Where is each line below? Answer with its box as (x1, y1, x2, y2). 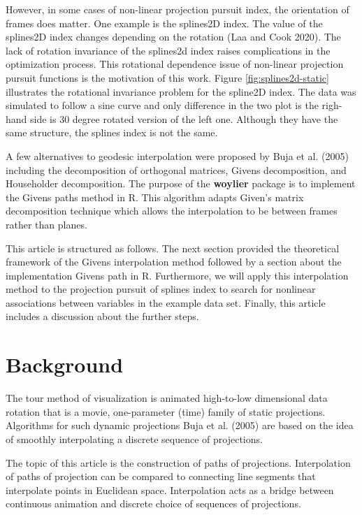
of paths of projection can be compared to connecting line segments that (6, 469, 316, 484)
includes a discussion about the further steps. (6, 309, 199, 324)
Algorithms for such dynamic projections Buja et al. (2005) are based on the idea (6, 418, 354, 433)
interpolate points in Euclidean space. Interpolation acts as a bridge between (6, 482, 334, 497)
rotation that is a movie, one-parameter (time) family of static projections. (6, 404, 326, 419)
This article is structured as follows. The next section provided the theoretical (6, 240, 340, 255)
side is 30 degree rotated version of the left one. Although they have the (30, 111, 338, 126)
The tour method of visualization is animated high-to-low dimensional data (6, 391, 328, 405)
